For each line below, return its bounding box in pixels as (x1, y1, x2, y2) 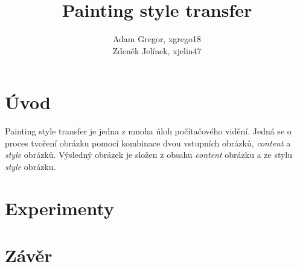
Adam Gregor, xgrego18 (112, 33, 202, 45)
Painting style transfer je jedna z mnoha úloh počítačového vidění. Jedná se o (5, 125, 292, 137)
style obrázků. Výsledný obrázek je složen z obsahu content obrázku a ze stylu (5, 148, 293, 161)
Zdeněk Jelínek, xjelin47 (112, 44, 202, 57)
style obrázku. (5, 160, 56, 173)
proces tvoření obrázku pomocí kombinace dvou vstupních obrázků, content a (5, 136, 291, 149)
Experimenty (5, 195, 115, 220)
